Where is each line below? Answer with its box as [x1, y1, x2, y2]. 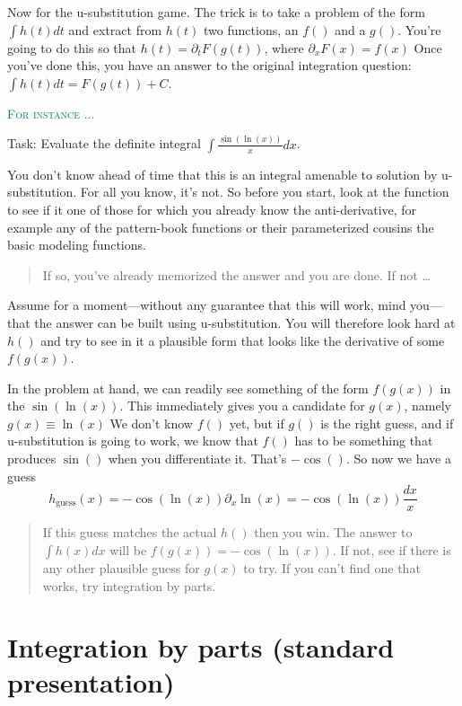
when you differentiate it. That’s [108, 449, 287, 468]
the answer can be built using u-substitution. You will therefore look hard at [34, 313, 456, 331]
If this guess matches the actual [42, 523, 217, 542]
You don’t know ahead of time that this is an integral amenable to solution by [7, 164, 438, 183]
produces [7, 449, 57, 468]
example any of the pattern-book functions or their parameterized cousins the [7, 217, 434, 236]
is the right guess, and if [320, 413, 454, 432]
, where [264, 38, 304, 57]
